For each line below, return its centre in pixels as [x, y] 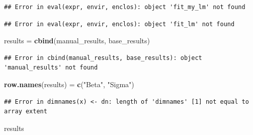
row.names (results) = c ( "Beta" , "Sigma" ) [69, 84]
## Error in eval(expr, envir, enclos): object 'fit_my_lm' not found [125, 7]
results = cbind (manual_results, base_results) [77, 41]
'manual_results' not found [51, 68]
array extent [26, 112]
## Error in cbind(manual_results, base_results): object [103, 58]
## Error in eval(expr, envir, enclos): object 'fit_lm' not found [119, 24]
